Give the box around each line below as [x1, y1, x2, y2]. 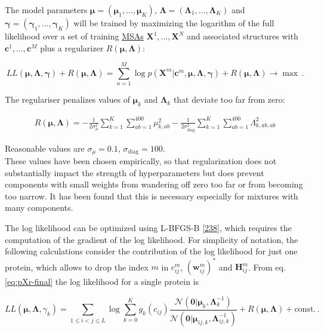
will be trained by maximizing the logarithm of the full [73, 17, 274, 29]
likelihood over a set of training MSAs [5, 30, 144, 42]
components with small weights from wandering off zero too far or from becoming [5, 178, 303, 190]
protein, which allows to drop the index [5, 260, 149, 273]
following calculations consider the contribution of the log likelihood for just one [5, 245, 298, 257]
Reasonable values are [5, 142, 85, 154]
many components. [5, 201, 73, 214]
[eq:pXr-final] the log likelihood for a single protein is [5, 275, 199, 288]
